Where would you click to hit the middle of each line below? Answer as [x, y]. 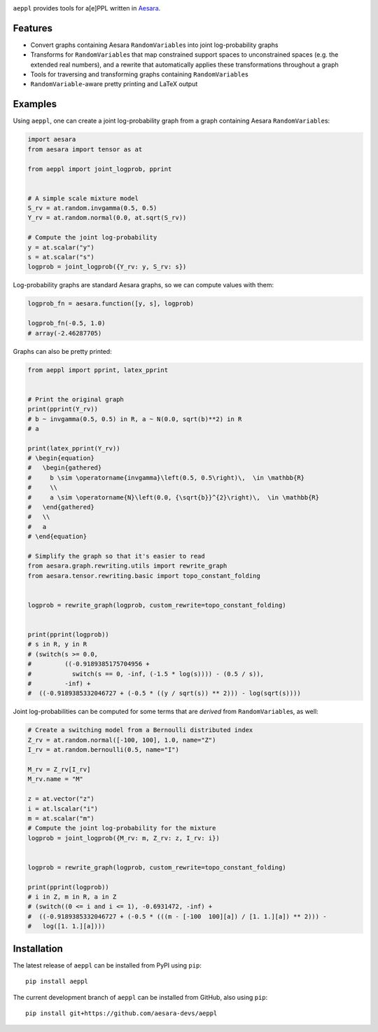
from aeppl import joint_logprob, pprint [100, 169]
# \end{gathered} [61, 507]
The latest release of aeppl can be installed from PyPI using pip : [107, 965]
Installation [38, 948]
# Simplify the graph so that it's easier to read [117, 556]
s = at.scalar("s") [61, 257]
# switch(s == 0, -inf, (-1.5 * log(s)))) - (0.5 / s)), [146, 674]
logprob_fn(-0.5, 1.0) [66, 323]
